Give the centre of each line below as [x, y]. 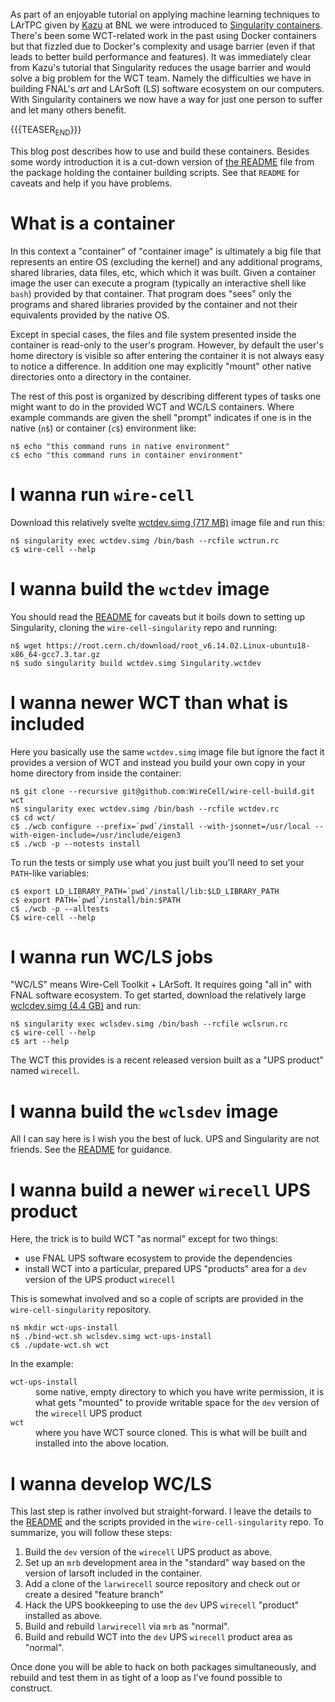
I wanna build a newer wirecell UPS [160, 1190]
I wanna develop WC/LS [111, 1483]
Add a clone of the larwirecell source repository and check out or [162, 1584]
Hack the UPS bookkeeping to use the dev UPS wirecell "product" [162, 1605]
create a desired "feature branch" [94, 1595]
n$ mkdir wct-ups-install [64, 1328]
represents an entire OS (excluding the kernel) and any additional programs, [166, 261]
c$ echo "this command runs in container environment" [127, 455]
